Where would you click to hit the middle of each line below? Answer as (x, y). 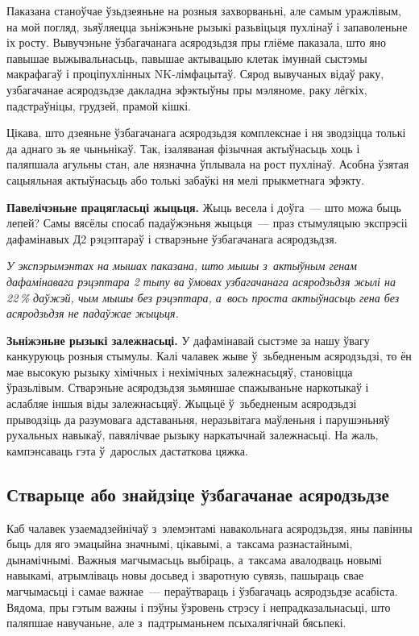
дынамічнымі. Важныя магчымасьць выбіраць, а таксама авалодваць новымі (194, 559)
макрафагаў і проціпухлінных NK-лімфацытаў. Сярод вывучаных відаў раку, (195, 74)
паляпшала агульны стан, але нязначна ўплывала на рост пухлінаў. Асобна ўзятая (208, 164)
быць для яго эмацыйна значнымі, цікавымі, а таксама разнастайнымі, (180, 544)
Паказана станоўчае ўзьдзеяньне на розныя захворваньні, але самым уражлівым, (204, 10)
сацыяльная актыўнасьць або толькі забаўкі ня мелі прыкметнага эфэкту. (186, 179)
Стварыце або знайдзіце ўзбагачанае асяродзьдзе (198, 494)
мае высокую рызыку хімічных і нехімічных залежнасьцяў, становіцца (180, 371)
